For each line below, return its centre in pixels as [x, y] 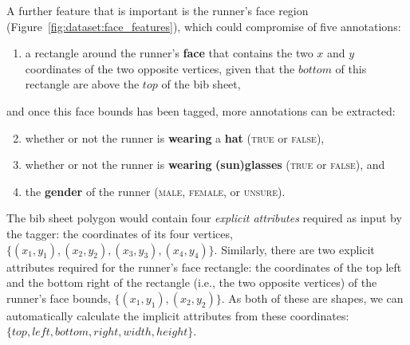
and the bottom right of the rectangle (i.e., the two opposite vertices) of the [192, 282]
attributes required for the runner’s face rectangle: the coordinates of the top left [204, 267]
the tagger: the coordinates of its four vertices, [120, 233]
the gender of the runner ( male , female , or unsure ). [155, 191]
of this [351, 68]
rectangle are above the [82, 84]
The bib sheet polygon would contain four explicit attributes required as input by [204, 218]
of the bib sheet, [201, 84]
